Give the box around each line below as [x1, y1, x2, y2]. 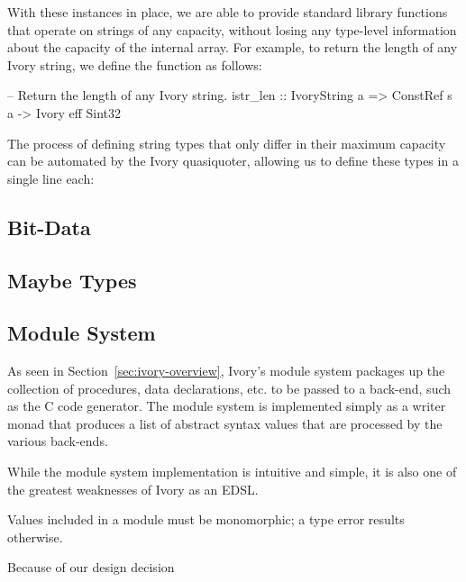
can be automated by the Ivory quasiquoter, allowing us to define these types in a [7, 151, 459, 170]
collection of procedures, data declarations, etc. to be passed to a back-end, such [7, 378, 452, 397]
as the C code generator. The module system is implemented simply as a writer [7, 396, 446, 415]
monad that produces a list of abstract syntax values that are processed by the [7, 414, 443, 432]
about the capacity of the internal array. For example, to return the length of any [7, 38, 458, 57]
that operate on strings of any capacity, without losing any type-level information [7, 20, 457, 39]
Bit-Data [7, 213, 91, 241]
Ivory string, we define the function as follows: [7, 55, 262, 74]
